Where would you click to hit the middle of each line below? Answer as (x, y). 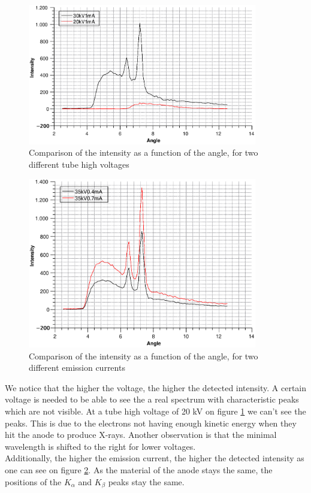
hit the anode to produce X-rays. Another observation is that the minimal (141, 435)
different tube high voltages (79, 164)
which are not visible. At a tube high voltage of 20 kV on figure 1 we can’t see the (155, 411)
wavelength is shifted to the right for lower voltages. (100, 446)
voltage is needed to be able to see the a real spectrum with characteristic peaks (152, 399)
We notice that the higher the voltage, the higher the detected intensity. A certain (156, 387)
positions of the (33, 481)
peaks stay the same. (146, 481)
